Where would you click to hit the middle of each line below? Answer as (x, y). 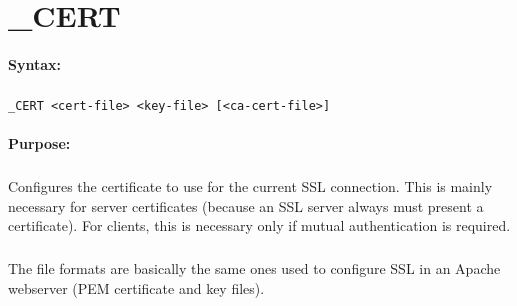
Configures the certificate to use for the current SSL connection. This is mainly (250, 186)
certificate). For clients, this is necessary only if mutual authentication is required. (259, 225)
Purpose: (39, 143)
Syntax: (34, 63)
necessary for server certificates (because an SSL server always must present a (246, 205)
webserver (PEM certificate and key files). (136, 287)
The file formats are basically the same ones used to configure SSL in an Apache (254, 268)
